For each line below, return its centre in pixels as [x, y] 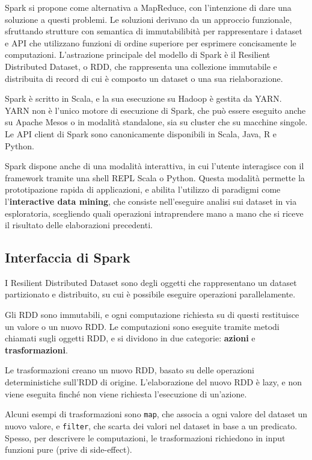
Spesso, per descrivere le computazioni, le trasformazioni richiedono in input [145, 437]
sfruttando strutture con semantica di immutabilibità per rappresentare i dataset [154, 31]
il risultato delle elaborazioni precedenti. [79, 225]
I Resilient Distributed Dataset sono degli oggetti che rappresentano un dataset [151, 282]
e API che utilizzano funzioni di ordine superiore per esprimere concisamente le [151, 42]
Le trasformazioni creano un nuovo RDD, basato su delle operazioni [130, 370]
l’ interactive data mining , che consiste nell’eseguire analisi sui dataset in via [151, 201]
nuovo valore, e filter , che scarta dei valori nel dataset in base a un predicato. [151, 425]
